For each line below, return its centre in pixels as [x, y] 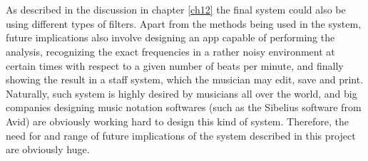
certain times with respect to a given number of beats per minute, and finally [175, 65]
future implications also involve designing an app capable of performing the [170, 37]
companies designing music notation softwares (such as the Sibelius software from [184, 107]
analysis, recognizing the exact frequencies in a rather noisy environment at [170, 51]
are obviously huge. [48, 149]
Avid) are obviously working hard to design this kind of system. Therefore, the [177, 121]
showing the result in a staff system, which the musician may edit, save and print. [185, 79]
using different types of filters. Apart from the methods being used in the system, [184, 23]
